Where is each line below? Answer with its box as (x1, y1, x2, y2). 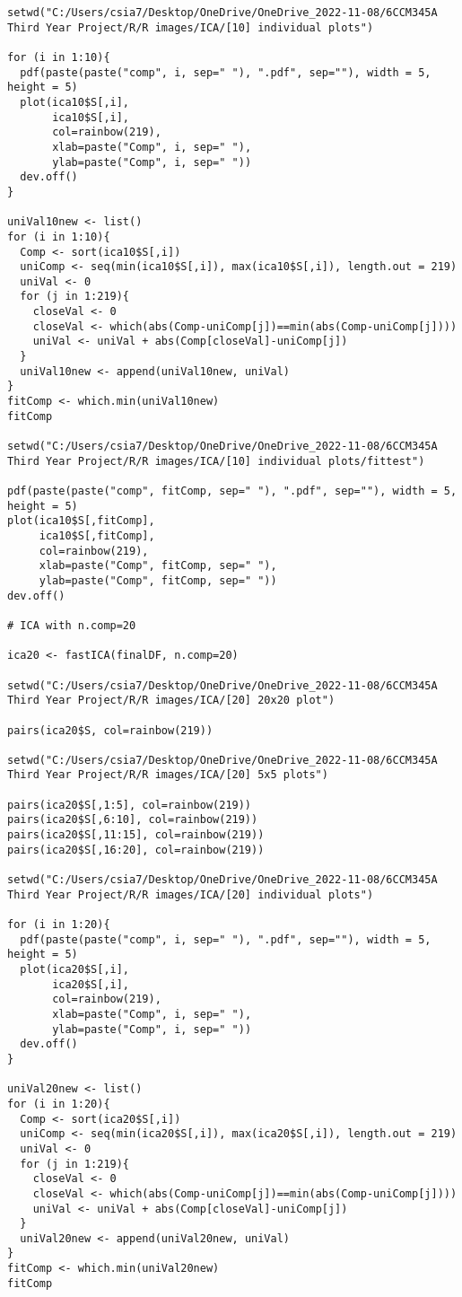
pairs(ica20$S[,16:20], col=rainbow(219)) (7, 843, 265, 856)
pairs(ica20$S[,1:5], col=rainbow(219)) (7, 798, 252, 811)
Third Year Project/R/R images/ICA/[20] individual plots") (7, 888, 374, 901)
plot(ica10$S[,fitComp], (7, 514, 155, 528)
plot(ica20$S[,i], (20, 963, 130, 976)
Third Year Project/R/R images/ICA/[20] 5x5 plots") (7, 768, 328, 782)
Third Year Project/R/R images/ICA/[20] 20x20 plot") (7, 694, 336, 707)
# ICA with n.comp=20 (7, 618, 136, 632)
